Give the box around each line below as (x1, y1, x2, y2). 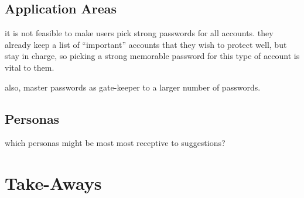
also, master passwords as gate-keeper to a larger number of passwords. (5, 81, 261, 93)
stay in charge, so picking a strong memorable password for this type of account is (5, 50, 300, 62)
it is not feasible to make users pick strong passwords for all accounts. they (5, 27, 274, 39)
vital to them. (5, 61, 54, 73)
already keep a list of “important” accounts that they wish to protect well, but (5, 38, 287, 50)
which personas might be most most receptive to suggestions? (5, 137, 226, 149)
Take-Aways (5, 171, 102, 195)
